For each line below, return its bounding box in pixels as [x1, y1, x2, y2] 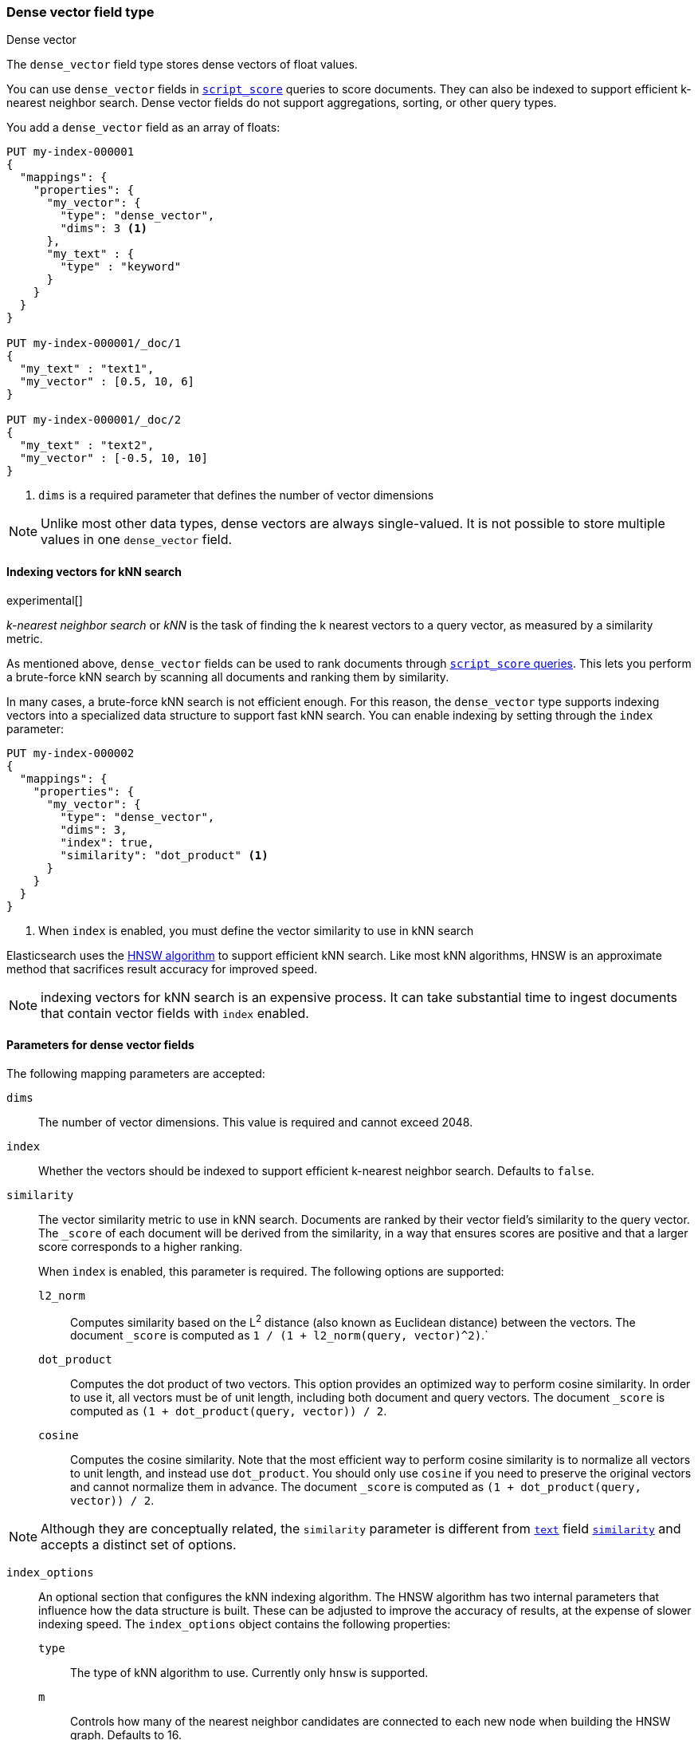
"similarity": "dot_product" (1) [60, 848, 269, 862]
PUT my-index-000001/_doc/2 [6, 413, 182, 427]
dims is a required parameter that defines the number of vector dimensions [38, 488, 434, 503]
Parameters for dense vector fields [6, 1038, 194, 1052]
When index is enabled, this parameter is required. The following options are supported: [38, 1264, 504, 1278]
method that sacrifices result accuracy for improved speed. [6, 961, 318, 976]
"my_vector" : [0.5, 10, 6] [19, 375, 195, 389]
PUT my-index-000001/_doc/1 [6, 337, 182, 350]
